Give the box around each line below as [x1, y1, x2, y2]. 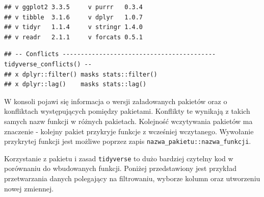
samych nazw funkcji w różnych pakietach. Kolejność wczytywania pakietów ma [4, 115, 253, 126]
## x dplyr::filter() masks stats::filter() [4, 70, 157, 78]
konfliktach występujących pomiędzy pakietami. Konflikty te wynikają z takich [4, 106, 250, 116]
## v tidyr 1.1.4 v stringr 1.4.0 [4, 23, 143, 31]
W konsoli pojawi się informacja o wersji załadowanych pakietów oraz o [4, 95, 227, 106]
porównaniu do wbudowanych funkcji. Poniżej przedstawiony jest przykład [4, 163, 236, 174]
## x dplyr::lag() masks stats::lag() [4, 81, 147, 88]
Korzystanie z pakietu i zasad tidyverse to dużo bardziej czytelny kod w [4, 153, 233, 163]
